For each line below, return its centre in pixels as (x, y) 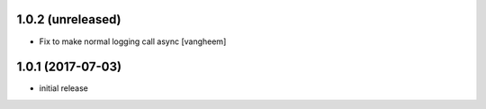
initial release (64, 88)
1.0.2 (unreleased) (69, 19)
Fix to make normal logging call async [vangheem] (133, 41)
